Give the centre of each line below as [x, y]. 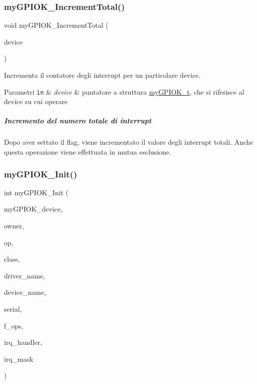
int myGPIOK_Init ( [36, 192]
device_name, [25, 292]
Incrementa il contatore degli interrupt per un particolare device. [102, 75]
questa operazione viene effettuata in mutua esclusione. [88, 152]
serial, [13, 308]
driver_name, [25, 275]
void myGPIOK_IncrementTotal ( [56, 25]
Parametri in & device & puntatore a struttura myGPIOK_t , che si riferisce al [124, 91]
